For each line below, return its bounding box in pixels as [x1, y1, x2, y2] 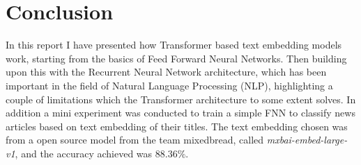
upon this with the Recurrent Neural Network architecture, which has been [6, 64, 327, 79]
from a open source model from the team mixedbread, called [6, 132, 264, 147]
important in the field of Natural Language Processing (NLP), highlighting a [6, 78, 333, 92]
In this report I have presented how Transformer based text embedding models [6, 37, 342, 52]
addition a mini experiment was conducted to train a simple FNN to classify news [6, 105, 355, 120]
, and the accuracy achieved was [15, 146, 153, 160]
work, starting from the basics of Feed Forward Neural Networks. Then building [6, 51, 347, 65]
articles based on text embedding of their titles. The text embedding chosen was [6, 119, 348, 133]
